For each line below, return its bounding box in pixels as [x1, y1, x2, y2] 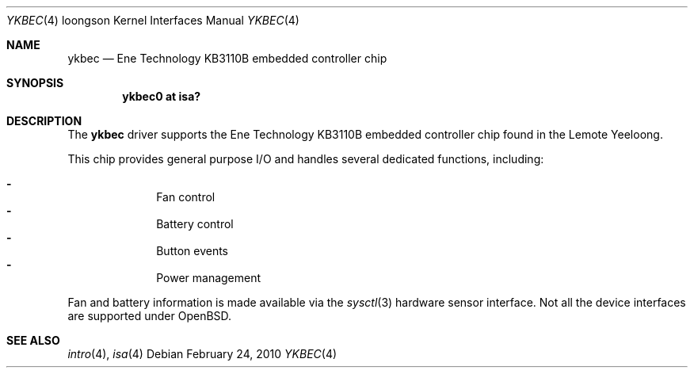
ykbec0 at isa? [122, 90, 201, 103]
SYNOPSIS [6, 76, 64, 90]
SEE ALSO [6, 334, 60, 347]
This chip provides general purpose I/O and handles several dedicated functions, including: [67, 152, 544, 166]
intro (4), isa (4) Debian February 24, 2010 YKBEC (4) [67, 347, 337, 361]
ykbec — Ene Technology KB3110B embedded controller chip [67, 52, 387, 65]
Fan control [156, 190, 215, 204]
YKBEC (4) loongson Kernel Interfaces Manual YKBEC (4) [6, 13, 299, 27]
